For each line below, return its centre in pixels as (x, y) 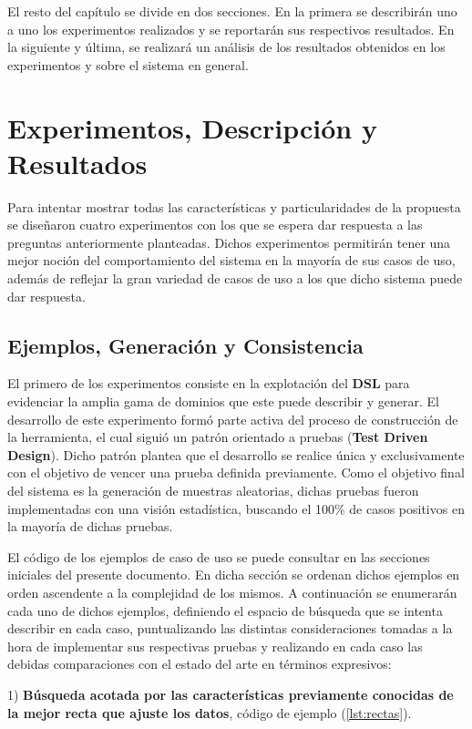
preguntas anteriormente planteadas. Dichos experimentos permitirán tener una (229, 242)
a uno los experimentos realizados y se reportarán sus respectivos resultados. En (231, 29)
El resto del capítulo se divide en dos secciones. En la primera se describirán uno (232, 11)
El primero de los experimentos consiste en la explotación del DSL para (209, 383)
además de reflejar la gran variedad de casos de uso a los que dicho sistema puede (235, 278)
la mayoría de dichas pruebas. (90, 526)
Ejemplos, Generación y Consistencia (185, 345)
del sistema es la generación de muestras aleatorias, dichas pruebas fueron (213, 491)
